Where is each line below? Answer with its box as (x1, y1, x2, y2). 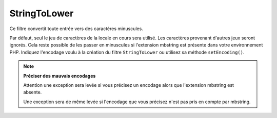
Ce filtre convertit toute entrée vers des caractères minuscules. (9, 26, 143, 32)
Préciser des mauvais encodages (23, 73, 96, 79)
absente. (23, 89, 42, 96)
